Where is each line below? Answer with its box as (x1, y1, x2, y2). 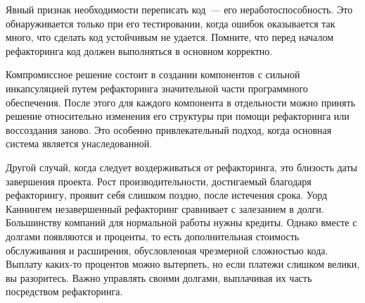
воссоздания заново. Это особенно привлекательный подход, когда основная (6, 122, 332, 137)
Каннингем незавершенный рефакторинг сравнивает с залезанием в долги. (6, 201, 324, 216)
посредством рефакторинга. (6, 284, 123, 299)
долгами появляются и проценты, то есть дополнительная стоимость (6, 228, 300, 243)
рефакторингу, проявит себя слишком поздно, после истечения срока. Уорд (6, 187, 328, 202)
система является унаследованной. (6, 136, 153, 151)
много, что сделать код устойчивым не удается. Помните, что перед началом (6, 30, 334, 44)
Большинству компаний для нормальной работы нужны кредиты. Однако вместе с (6, 215, 357, 230)
